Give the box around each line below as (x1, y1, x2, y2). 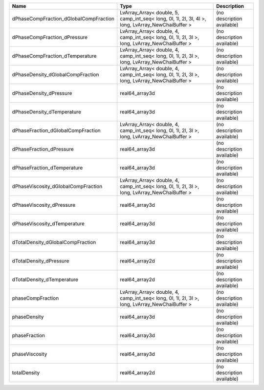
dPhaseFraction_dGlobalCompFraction (12, 127, 101, 134)
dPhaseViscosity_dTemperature (12, 220, 85, 227)
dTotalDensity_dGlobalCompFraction (12, 239, 96, 245)
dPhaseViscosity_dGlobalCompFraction (12, 183, 103, 190)
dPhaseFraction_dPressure (12, 146, 74, 152)
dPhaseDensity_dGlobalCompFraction (12, 71, 99, 78)
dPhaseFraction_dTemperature (12, 164, 83, 171)
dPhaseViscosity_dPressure (12, 202, 76, 208)
